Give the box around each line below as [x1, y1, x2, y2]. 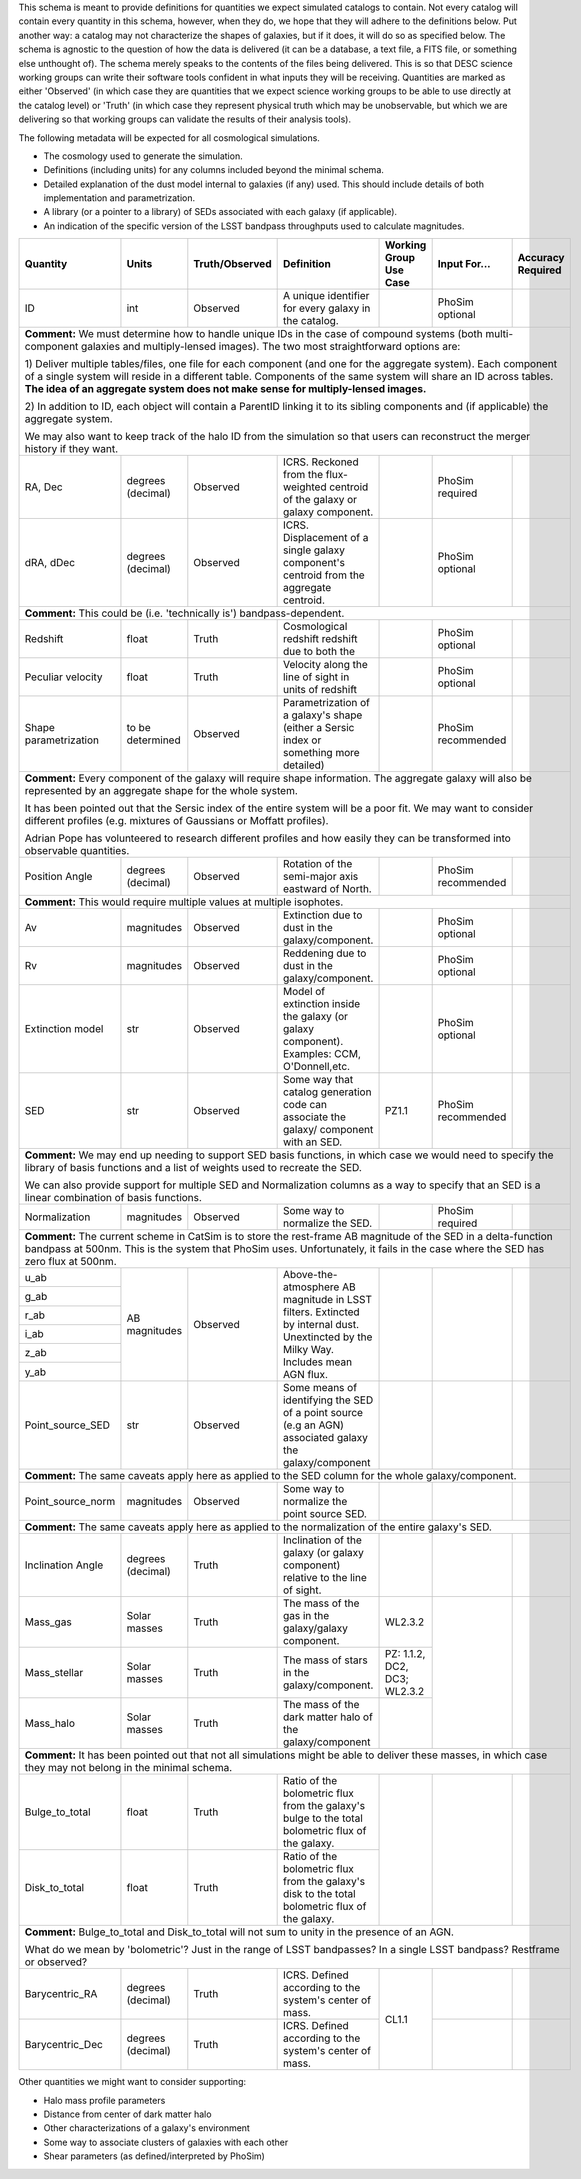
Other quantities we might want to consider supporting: [18, 2076, 247, 2088]
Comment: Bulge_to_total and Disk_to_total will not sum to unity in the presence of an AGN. [24, 1925, 455, 1939]
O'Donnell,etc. [282, 1060, 350, 1074]
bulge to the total [282, 1811, 364, 1825]
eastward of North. [282, 882, 372, 896]
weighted [282, 480, 327, 494]
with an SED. [282, 1135, 343, 1149]
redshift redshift [282, 632, 358, 646]
